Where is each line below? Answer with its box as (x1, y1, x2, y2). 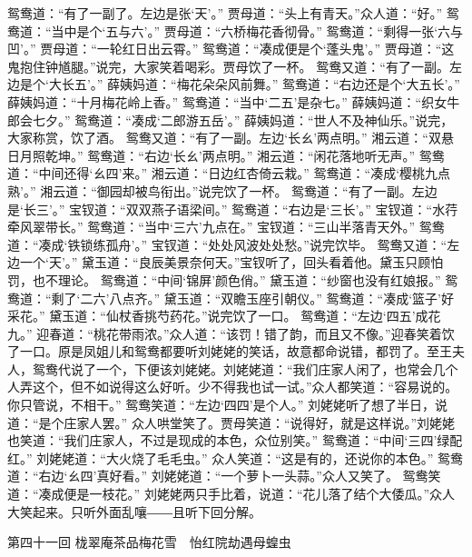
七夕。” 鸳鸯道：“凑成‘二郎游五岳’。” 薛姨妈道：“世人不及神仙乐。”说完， (32, 110, 454, 129)
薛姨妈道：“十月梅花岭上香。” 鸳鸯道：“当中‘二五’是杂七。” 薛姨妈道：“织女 (7, 92, 447, 111)
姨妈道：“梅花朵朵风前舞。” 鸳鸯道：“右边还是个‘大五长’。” (120, 75, 460, 94)
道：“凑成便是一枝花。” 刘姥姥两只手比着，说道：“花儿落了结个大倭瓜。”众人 (7, 484, 456, 503)
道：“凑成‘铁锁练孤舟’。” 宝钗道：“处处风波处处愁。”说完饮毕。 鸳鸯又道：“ (7, 234, 447, 254)
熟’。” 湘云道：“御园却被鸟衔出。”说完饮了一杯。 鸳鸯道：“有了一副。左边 (7, 181, 438, 200)
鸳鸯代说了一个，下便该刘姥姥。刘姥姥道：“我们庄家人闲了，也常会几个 (32, 359, 458, 378)
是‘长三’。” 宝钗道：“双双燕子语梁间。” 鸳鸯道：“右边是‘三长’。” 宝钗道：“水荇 (7, 199, 458, 218)
